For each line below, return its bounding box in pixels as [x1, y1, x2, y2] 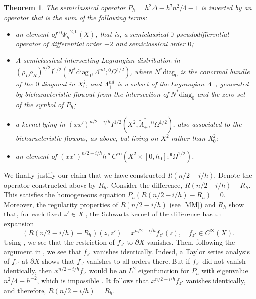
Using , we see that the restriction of [4, 236, 115, 247]
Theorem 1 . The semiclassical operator [4, 2, 126, 12]
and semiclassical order [115, 38, 186, 48]
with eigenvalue [201, 265, 248, 276]
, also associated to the [173, 119, 242, 129]
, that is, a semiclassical [95, 29, 168, 39]
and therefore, [4, 285, 46, 295]
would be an [89, 265, 127, 276]
